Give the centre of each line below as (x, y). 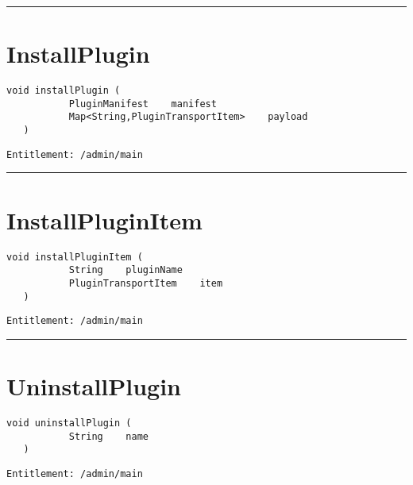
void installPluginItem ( (75, 257)
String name (108, 436)
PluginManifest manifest (143, 104)
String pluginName (125, 270)
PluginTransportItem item (146, 283)
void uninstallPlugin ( (69, 423)
